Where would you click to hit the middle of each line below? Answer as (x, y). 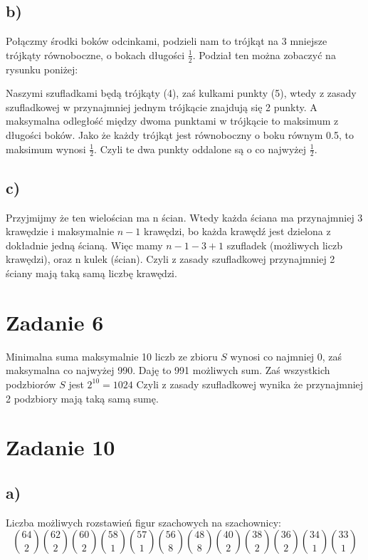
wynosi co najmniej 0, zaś (286, 356)
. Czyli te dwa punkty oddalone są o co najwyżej (200, 149)
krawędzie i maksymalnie (60, 231)
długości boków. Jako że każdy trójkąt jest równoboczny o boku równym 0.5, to (180, 135)
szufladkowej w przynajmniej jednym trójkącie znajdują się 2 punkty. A (162, 107)
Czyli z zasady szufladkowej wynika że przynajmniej (250, 384)
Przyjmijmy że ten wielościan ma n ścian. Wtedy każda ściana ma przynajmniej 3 (184, 217)
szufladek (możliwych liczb (284, 245)
